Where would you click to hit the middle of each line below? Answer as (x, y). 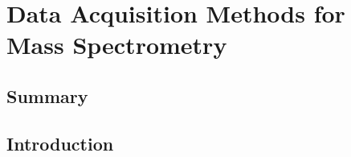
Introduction (60, 143)
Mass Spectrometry (117, 45)
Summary (47, 95)
